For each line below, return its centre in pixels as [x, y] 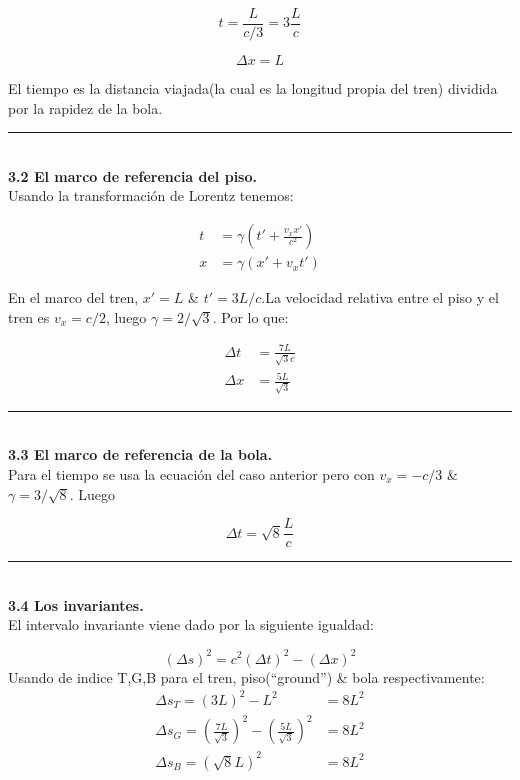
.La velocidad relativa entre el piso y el [380, 297]
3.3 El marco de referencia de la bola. [140, 454]
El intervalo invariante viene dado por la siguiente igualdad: [191, 624]
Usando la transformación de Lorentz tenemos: [151, 195]
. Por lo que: [250, 316]
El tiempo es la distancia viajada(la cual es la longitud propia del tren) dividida [253, 88]
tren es [29, 316]
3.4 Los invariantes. [76, 604]
